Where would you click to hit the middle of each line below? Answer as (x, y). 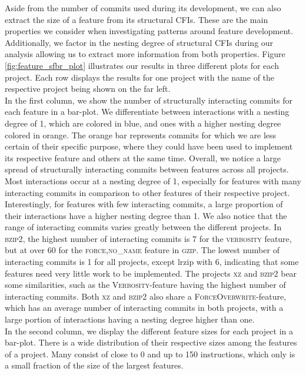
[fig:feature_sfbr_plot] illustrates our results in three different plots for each (142, 65)
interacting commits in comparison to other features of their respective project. (147, 192)
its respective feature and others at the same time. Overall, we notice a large (143, 157)
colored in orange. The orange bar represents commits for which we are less (141, 135)
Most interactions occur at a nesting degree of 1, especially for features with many (153, 180)
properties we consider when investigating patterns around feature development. (149, 31)
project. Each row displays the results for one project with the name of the (140, 77)
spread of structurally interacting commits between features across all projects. (147, 169)
